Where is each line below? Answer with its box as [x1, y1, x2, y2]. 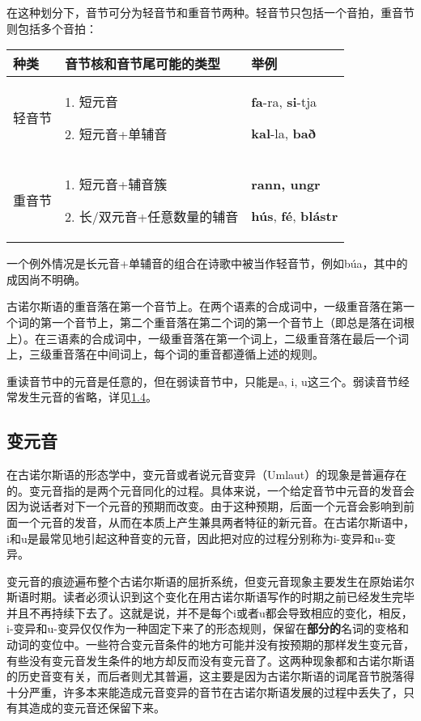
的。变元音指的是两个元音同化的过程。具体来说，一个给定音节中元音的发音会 [6, 481, 415, 498]
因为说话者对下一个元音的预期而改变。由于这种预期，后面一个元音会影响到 [6, 498, 403, 515]
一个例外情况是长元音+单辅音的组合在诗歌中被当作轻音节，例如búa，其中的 [6, 255, 408, 272]
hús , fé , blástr [251, 206, 338, 226]
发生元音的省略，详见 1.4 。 [17, 388, 157, 405]
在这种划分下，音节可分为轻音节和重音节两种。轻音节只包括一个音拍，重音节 [6, 4, 415, 20]
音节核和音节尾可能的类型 [65, 54, 221, 74]
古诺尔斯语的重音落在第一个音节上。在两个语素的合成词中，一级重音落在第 [6, 298, 403, 315]
